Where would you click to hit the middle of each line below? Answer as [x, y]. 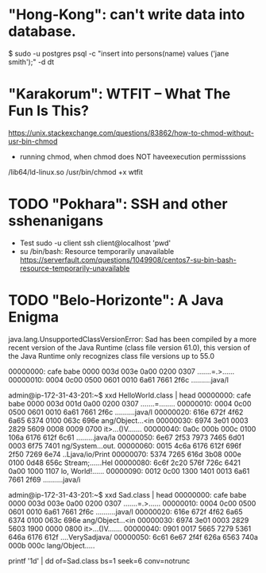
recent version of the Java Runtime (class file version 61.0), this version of [129, 348]
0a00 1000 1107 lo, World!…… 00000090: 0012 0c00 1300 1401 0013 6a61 [129, 471]
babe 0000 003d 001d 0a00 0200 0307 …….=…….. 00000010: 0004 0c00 [130, 403]
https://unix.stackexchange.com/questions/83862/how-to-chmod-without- [131, 133]
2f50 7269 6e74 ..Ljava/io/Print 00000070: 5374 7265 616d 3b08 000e [125, 454]
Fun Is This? [49, 111]
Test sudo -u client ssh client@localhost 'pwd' [95, 243]
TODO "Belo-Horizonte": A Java [116, 300]
